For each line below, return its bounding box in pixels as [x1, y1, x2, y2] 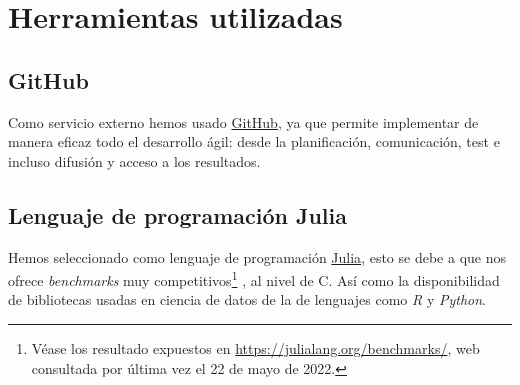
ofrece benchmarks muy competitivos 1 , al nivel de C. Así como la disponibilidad [8, 267, 500, 290]
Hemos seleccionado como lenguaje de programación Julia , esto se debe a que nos [8, 246, 506, 267]
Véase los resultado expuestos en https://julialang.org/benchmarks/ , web [31, 338, 480, 358]
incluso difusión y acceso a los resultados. [8, 150, 261, 171]
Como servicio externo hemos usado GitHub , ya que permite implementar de [8, 111, 479, 132]
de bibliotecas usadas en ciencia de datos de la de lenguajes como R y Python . [8, 289, 486, 310]
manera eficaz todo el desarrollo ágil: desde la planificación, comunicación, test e [8, 131, 500, 152]
